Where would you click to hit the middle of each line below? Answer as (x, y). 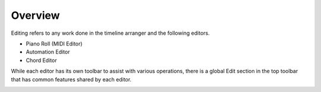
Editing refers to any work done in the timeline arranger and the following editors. (111, 33)
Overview (35, 15)
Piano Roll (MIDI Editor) (54, 44)
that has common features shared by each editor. (71, 79)
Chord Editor (41, 60)
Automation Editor (48, 52)
